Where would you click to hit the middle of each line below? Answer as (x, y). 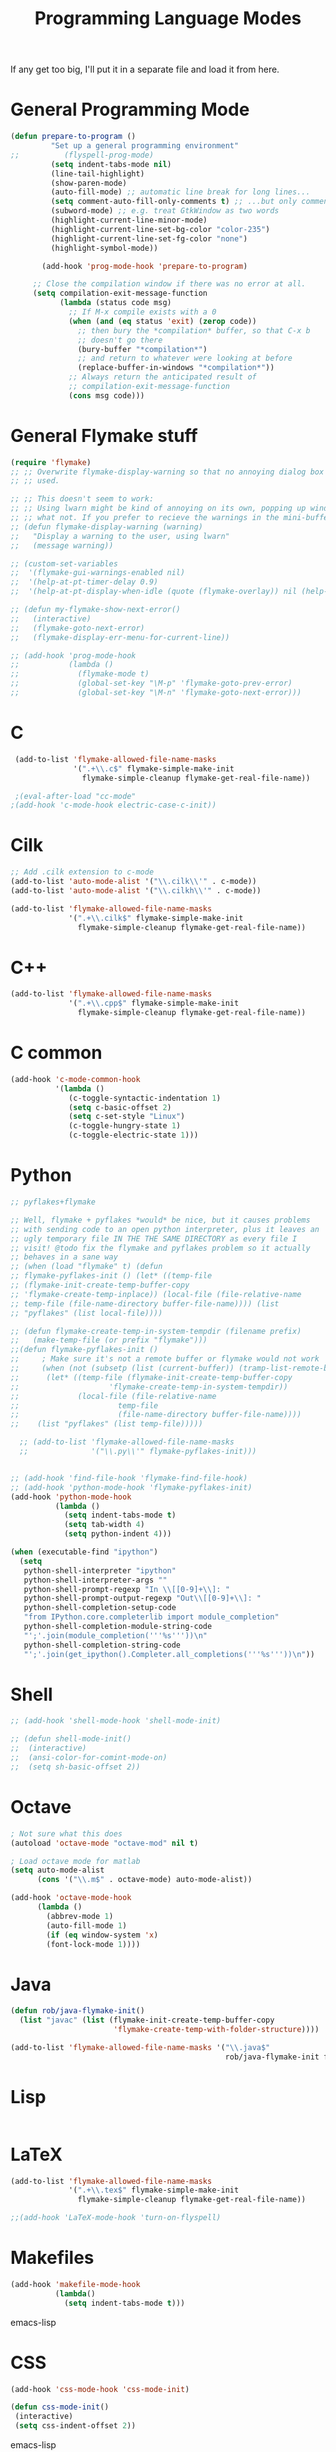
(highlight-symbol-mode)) (104, 248)
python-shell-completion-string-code (102, 1645)
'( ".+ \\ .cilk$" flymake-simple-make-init (156, 918)
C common (56, 1053)
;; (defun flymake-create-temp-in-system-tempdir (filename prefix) (156, 1331)
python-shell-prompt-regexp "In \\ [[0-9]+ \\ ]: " (126, 1589)
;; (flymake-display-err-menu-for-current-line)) (120, 637)
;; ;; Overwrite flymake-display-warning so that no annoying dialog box (167, 472)
